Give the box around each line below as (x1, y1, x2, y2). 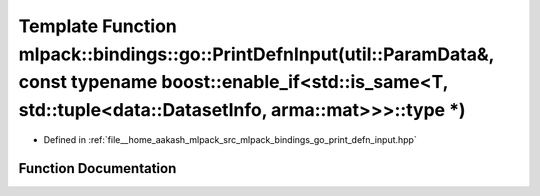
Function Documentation (18, 160, 177, 177)
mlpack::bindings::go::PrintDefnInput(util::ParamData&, (18, 43, 495, 65)
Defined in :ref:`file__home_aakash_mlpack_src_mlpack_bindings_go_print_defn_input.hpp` (43, 133, 417, 145)
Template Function (18, 15, 177, 37)
